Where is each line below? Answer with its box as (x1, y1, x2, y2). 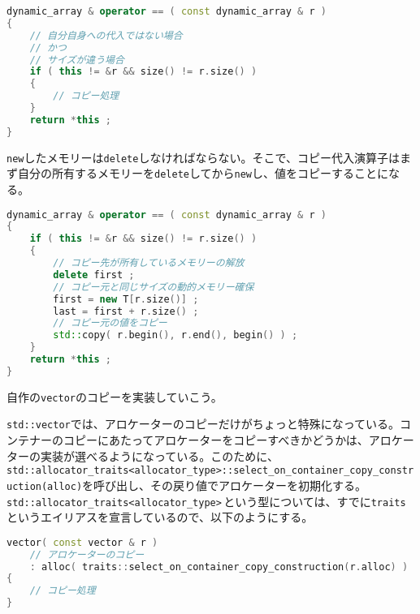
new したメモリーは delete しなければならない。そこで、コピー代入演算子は (6, 148, 400, 165)
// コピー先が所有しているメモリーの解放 (53, 257, 245, 269)
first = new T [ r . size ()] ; (53, 293, 199, 305)
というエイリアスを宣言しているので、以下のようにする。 (6, 509, 314, 526)
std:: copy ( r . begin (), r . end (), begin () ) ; (53, 329, 298, 341)
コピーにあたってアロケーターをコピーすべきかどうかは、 (63, 432, 369, 449)
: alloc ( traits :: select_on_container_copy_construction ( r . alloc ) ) (29, 560, 409, 573)
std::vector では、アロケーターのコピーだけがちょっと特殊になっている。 (6, 415, 401, 432)
